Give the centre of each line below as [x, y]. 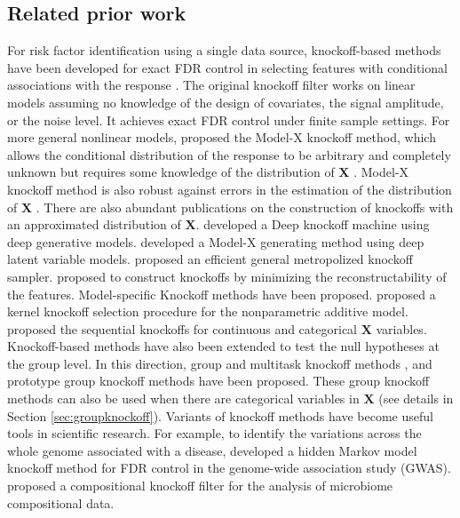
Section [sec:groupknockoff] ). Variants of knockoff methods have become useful [220, 415]
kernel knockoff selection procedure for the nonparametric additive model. [208, 311]
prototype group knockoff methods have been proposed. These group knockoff [218, 381]
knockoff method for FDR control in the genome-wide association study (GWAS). [229, 468]
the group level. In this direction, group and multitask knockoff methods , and [220, 363]
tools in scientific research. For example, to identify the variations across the [214, 433]
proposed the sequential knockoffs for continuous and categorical [182, 328]
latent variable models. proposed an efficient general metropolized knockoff [210, 259]
